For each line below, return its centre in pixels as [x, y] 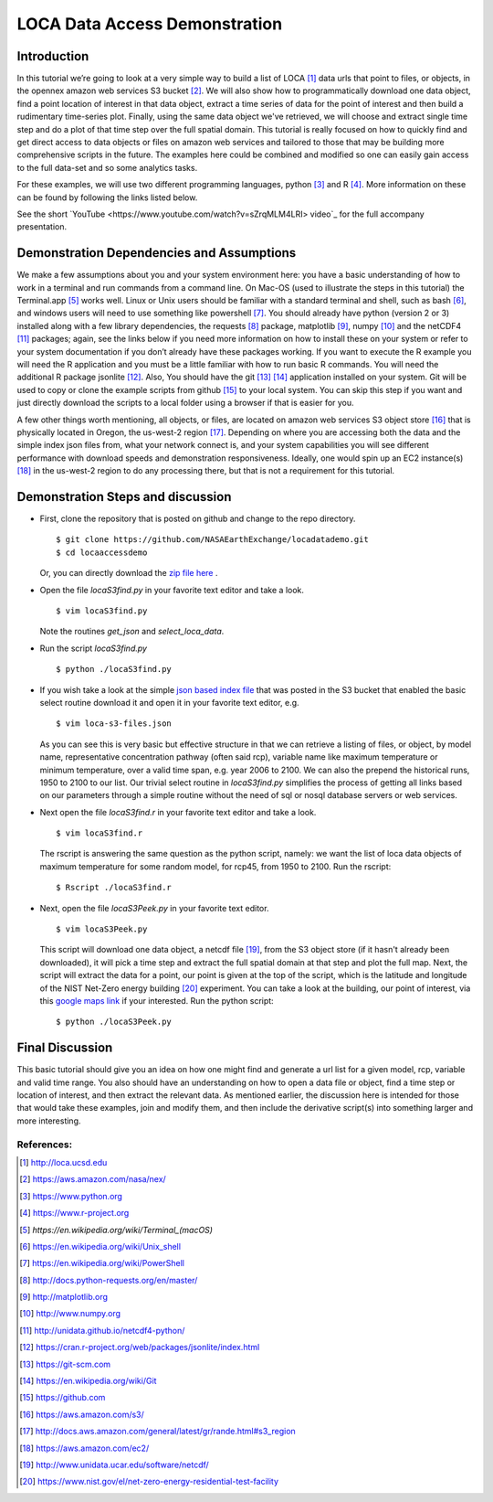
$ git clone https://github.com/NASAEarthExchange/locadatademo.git [212, 540]
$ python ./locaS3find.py [114, 669]
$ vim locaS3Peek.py [102, 929]
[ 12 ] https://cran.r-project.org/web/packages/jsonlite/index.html [140, 1348]
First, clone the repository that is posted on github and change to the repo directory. [198, 519]
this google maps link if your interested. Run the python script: [157, 1000]
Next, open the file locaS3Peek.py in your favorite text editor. [154, 908]
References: [45, 1145]
